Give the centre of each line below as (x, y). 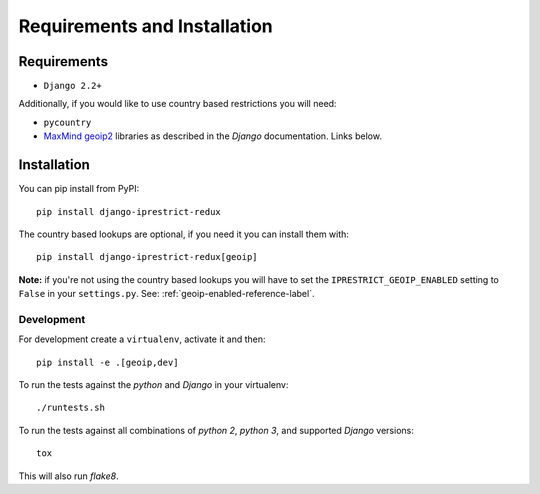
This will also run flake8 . (68, 476)
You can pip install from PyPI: (79, 189)
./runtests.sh (70, 408)
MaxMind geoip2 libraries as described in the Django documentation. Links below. (212, 136)
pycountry (67, 122)
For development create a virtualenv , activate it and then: (142, 339)
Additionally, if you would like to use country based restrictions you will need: (177, 104)
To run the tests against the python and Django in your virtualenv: (153, 385)
